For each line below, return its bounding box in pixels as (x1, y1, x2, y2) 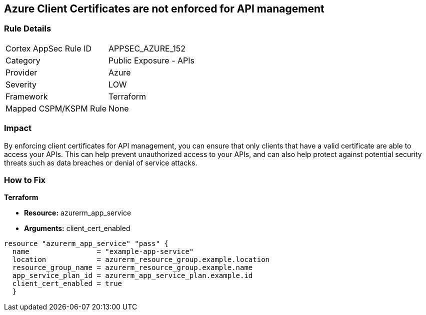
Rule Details (4, 23, 51, 34)
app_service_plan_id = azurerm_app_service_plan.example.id (12, 271, 253, 280)
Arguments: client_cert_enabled (24, 224, 130, 233)
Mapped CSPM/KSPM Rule (5, 103, 107, 113)
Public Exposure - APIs (108, 55, 194, 65)
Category (5, 55, 40, 65)
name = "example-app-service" (12, 247, 194, 256)
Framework (5, 91, 48, 101)
